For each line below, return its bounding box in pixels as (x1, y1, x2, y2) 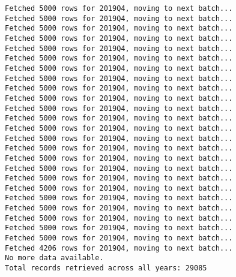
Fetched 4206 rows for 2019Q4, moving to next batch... (5, 243, 233, 252)
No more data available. (5, 254, 104, 263)
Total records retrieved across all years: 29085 (5, 264, 207, 273)
